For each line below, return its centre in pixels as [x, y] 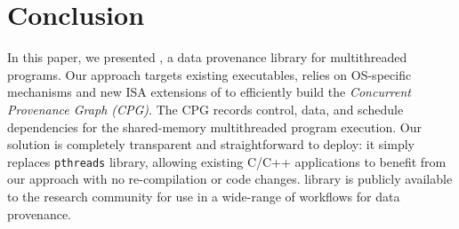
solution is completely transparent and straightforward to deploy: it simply [211, 144]
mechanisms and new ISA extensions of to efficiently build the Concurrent [209, 92]
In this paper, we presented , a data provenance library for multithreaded [207, 57]
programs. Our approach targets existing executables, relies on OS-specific [209, 74]
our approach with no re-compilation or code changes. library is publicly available [230, 179]
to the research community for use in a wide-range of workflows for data [204, 196]
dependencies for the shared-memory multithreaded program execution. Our [214, 126]
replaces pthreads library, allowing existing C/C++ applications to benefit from [227, 161]
